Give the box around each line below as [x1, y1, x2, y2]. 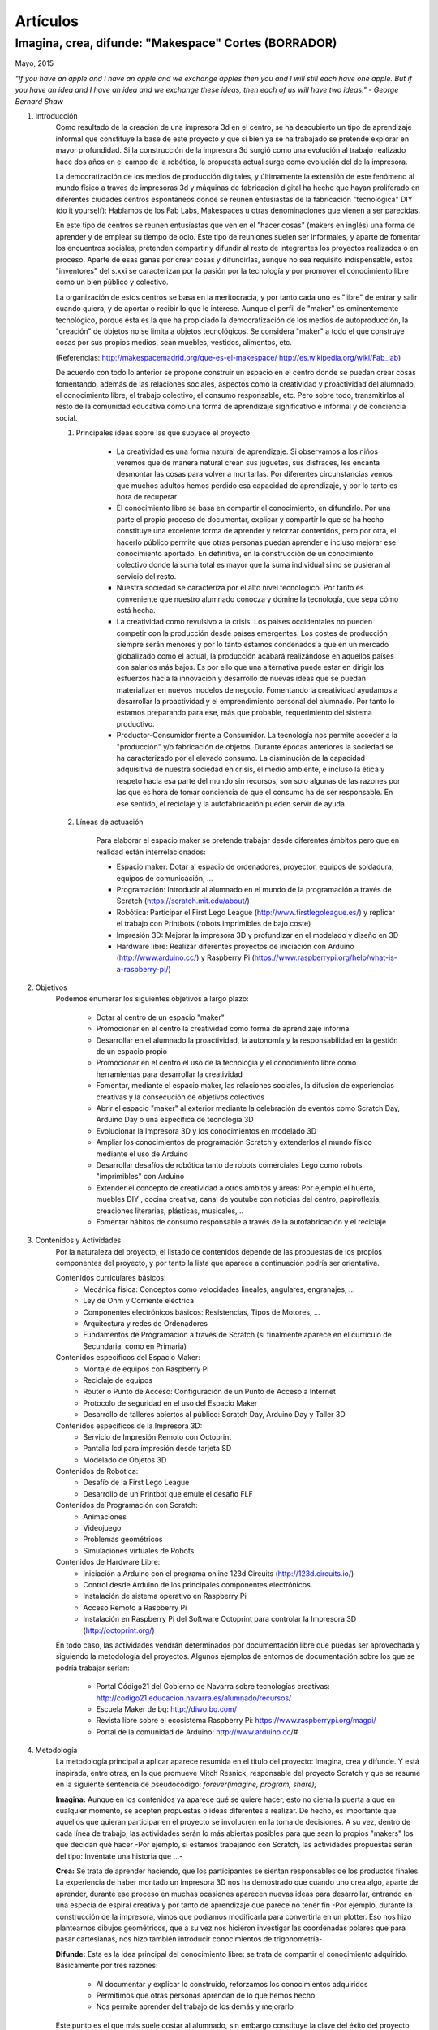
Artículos [15, 12, 79, 30]
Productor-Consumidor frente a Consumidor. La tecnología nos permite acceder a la [116, 731, 398, 741]
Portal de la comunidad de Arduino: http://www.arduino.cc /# [96, 1726, 298, 1737]
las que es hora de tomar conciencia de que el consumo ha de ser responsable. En [116, 788, 393, 797]
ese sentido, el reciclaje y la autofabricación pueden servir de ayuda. [116, 798, 347, 808]
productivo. [116, 719, 155, 728]
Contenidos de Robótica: [55, 1466, 139, 1476]
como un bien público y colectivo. [55, 277, 170, 287]
